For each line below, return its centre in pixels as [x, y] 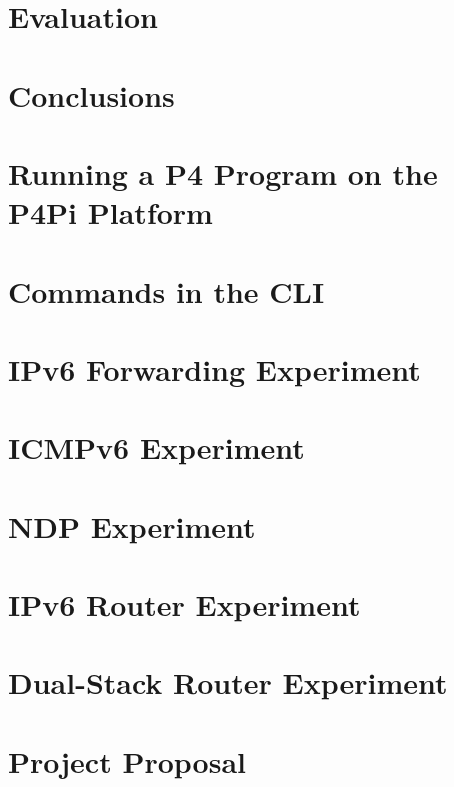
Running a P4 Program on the [223, 172]
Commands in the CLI [166, 290]
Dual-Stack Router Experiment [228, 682]
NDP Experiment [132, 525]
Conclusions [91, 94]
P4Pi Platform [110, 212]
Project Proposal [127, 760]
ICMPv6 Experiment [156, 447]
